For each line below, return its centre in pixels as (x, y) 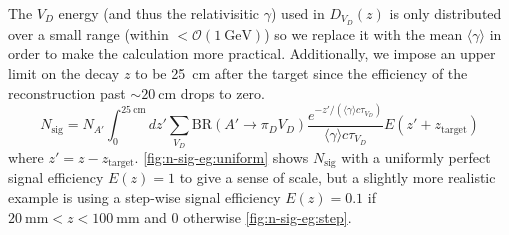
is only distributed (445, 13)
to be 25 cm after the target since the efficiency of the (301, 73)
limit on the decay (64, 73)
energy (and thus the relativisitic (159, 13)
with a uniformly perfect (416, 156)
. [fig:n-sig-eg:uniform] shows (221, 156)
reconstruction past (67, 92)
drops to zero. (222, 92)
